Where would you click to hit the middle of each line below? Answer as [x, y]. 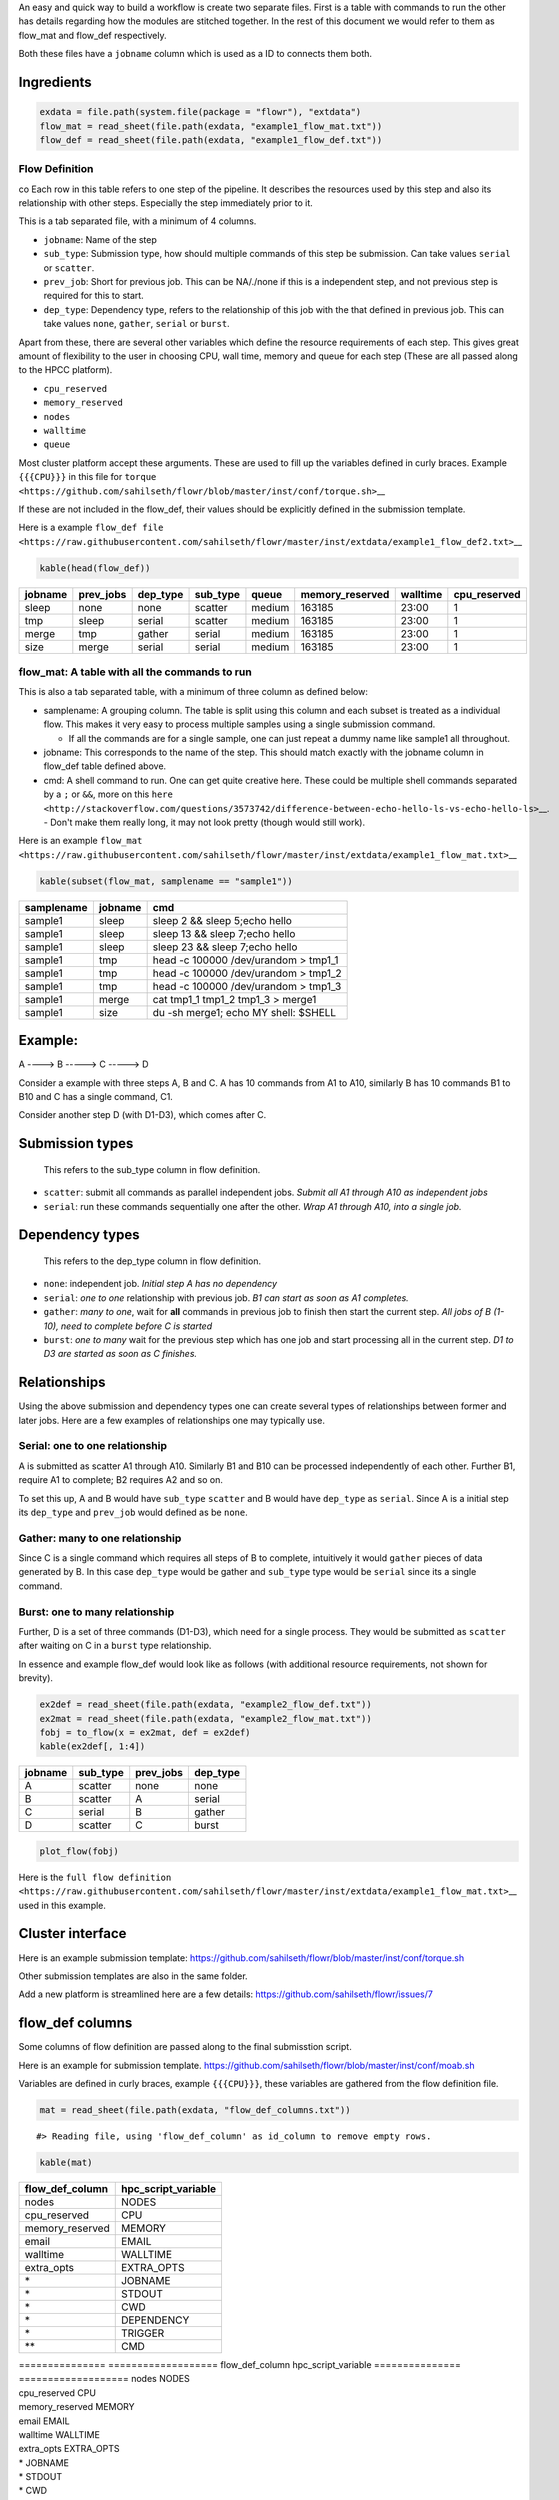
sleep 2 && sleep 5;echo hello [222, 920]
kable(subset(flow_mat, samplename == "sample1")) [166, 881]
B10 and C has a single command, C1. [96, 1096]
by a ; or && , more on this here [108, 794]
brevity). [36, 1678]
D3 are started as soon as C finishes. [120, 1354]
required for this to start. [93, 296]
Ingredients [55, 81]
